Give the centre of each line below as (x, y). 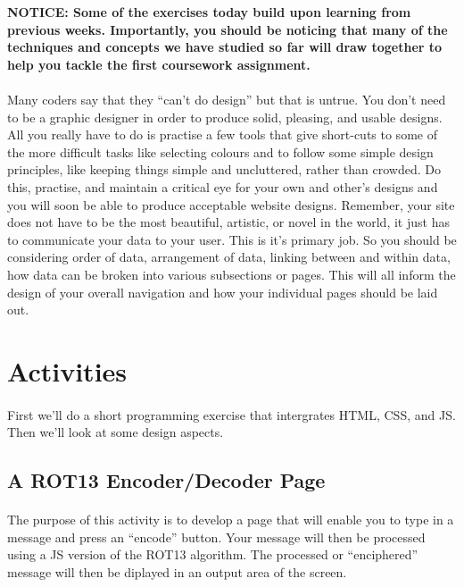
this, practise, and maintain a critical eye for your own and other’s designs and (223, 186)
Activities (67, 370)
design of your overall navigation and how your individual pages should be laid (223, 292)
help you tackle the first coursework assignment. (159, 64)
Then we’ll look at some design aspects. (116, 432)
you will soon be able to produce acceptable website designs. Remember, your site (231, 204)
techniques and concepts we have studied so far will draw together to (225, 47)
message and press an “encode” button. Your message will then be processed (216, 537)
